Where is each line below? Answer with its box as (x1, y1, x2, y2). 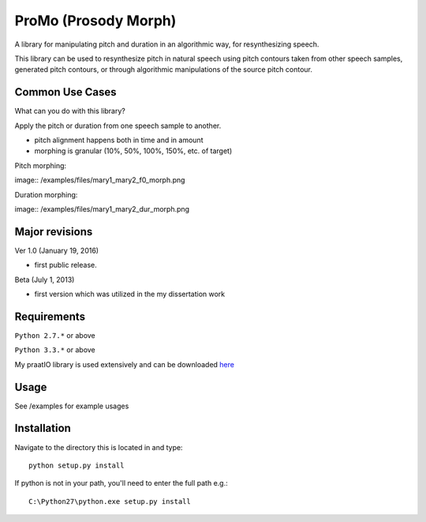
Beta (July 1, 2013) (14, 275, 75, 284)
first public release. (34, 261, 98, 270)
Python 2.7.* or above (14, 330, 96, 340)
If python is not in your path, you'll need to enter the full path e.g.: (14, 479, 228, 488)
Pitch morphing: (14, 160, 67, 170)
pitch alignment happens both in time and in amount (34, 135, 204, 145)
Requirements (14, 310, 86, 323)
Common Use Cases (14, 85, 118, 99)
